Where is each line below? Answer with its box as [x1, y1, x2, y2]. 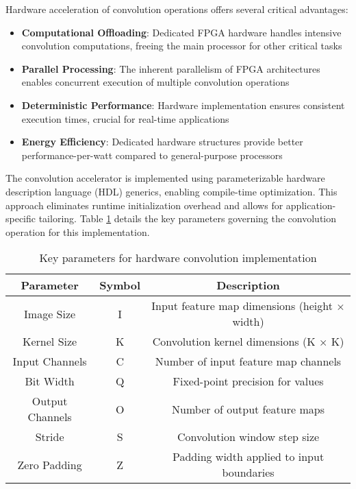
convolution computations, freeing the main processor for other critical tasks [21, 38, 342, 53]
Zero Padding [17, 456, 82, 473]
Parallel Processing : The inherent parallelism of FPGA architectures [21, 61, 320, 75]
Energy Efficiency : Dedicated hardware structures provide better [21, 134, 303, 149]
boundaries [222, 464, 275, 481]
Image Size [24, 305, 76, 322]
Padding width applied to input [172, 449, 325, 465]
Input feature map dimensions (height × [151, 298, 345, 314]
